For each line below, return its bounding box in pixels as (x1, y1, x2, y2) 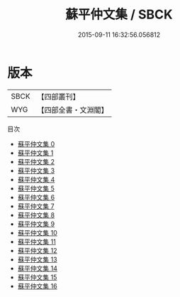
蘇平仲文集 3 (17, 166, 55, 175)
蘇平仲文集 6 (17, 193, 55, 201)
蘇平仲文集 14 (17, 264, 58, 272)
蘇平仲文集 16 (17, 281, 58, 290)
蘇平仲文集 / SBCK (65, 6, 173, 23)
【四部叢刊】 (37, 92, 80, 102)
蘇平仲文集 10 (17, 228, 58, 237)
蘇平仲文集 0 (17, 139, 55, 148)
